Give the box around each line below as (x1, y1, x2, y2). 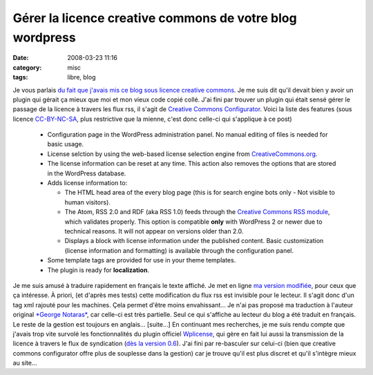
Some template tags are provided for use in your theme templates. (47, 256, 236, 265)
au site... (12, 359, 37, 367)
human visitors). (64, 198, 111, 206)
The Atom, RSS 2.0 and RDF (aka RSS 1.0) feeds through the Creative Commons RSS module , (64, 208, 330, 216)
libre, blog (67, 73, 96, 81)
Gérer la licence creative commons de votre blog (12, 10, 297, 26)
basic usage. (47, 140, 84, 148)
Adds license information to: (47, 179, 128, 187)
